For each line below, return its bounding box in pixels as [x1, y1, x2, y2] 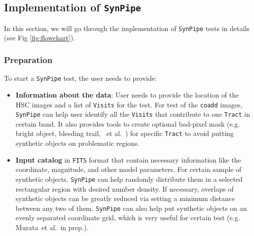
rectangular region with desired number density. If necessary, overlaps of [15, 183, 234, 194]
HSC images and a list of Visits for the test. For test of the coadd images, [15, 99, 243, 109]
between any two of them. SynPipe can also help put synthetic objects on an [15, 202, 247, 213]
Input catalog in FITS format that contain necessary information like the [15, 154, 241, 165]
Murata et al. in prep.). [15, 222, 89, 232]
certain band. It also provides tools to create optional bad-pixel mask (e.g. [15, 118, 240, 129]
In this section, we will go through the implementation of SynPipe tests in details [4, 23, 250, 33]
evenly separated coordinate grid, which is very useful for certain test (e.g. [15, 212, 240, 223]
